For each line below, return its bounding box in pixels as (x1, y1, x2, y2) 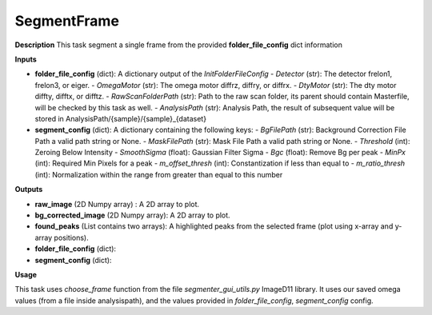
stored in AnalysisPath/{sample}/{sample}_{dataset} (34, 114, 207, 123)
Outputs (14, 185, 43, 194)
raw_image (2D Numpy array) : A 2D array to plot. (34, 199, 200, 209)
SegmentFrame (14, 12, 120, 30)
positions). (54, 233, 89, 242)
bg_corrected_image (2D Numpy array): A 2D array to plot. (34, 210, 231, 220)
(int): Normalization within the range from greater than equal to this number (34, 169, 283, 179)
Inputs (14, 54, 38, 64)
